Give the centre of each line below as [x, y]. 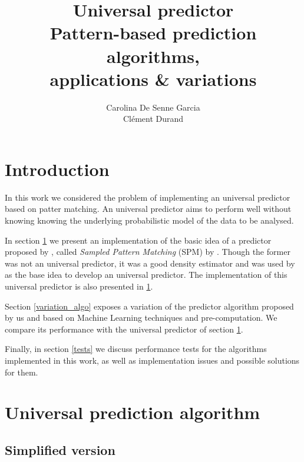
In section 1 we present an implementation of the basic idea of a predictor [138, 240]
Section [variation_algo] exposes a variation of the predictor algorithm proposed [149, 306]
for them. [22, 372]
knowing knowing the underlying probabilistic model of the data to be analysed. [149, 220]
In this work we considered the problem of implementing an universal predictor [148, 197]
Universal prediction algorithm [133, 412]
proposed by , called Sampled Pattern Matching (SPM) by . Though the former [148, 252]
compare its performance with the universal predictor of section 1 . [124, 329]
